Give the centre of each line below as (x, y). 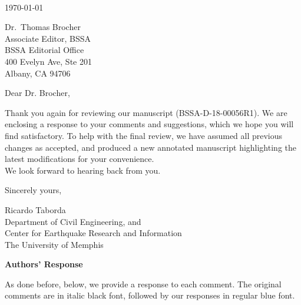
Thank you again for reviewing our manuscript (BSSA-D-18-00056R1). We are (146, 112)
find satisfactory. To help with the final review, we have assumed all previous (144, 135)
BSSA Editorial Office (44, 50)
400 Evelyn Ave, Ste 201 (48, 61)
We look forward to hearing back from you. (83, 170)
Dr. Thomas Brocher (43, 27)
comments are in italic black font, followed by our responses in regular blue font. (150, 295)
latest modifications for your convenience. (80, 159)
